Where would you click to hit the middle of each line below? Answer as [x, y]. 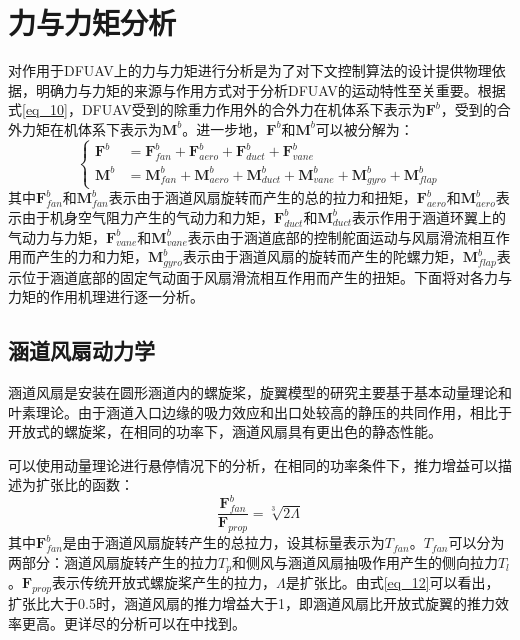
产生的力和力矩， [91, 256]
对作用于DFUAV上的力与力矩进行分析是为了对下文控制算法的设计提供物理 [250, 70]
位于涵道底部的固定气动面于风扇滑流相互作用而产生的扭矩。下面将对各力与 [266, 276]
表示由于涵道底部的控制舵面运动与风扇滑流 [327, 236]
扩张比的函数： [84, 484]
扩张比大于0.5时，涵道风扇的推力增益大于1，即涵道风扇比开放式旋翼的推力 [251, 603]
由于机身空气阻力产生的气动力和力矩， [147, 216]
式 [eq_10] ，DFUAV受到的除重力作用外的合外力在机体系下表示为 [217, 109]
